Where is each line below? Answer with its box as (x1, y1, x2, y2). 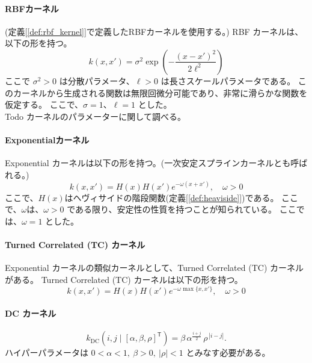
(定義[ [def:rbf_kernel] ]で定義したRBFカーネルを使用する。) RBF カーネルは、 (5, 25, 304, 37)
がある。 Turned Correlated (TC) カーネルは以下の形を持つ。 (5, 273, 243, 286)
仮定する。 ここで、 (5, 98, 84, 111)
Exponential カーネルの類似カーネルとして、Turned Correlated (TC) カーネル (5, 261, 304, 274)
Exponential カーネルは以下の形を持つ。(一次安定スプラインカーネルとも (5, 157, 291, 169)
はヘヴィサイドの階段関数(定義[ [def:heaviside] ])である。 (64, 191, 279, 203)
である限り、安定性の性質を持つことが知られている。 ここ (67, 203, 296, 216)
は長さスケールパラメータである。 (161, 74, 296, 87)
